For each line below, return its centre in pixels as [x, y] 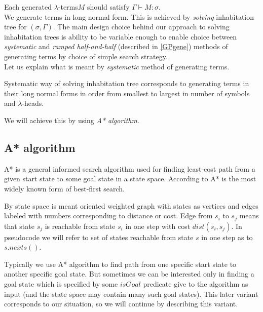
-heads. [33, 103]
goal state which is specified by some [61, 283]
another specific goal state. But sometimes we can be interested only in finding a [129, 274]
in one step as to [227, 237]
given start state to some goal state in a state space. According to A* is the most [130, 179]
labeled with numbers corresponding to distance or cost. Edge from [108, 216]
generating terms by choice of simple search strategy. [86, 56]
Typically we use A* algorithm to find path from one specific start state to [120, 264]
